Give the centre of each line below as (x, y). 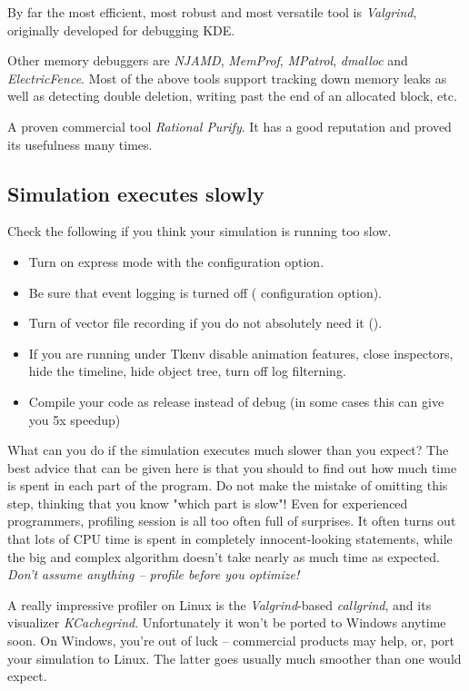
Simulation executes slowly (136, 193)
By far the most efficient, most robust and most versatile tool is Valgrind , (212, 12)
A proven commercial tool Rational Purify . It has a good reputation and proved (230, 126)
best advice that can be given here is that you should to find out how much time (232, 467)
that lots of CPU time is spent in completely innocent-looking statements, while (230, 539)
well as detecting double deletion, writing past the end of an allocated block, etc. (232, 96)
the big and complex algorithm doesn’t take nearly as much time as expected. (224, 556)
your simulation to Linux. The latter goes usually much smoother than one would (234, 658)
